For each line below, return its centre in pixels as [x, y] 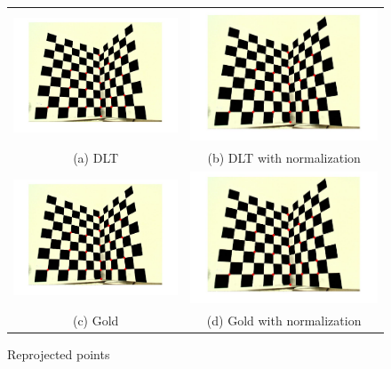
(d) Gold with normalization [284, 320]
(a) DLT [96, 158]
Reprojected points [59, 353]
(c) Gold [96, 320]
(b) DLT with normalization [284, 158]
